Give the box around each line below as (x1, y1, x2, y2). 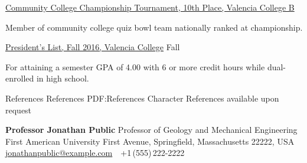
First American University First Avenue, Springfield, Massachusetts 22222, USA (5, 135, 295, 147)
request (5, 103, 32, 116)
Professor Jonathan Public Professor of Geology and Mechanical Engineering (5, 123, 298, 136)
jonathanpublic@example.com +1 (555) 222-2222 (5, 146, 185, 159)
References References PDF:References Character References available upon (5, 92, 279, 104)
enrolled (5, 72, 34, 84)
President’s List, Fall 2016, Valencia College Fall (5, 41, 180, 53)
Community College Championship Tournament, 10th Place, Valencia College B (5, 1, 295, 13)
